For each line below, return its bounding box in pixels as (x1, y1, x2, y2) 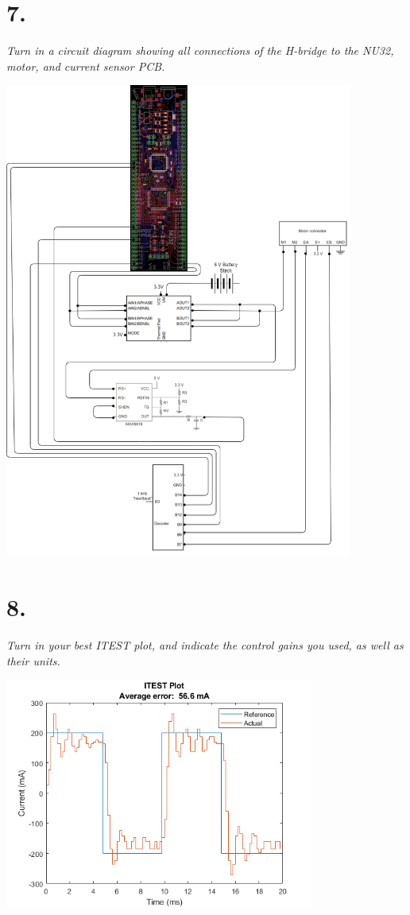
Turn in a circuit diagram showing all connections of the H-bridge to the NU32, (6, 42, 394, 59)
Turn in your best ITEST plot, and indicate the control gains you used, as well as (6, 637, 404, 653)
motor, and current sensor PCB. (6, 57, 165, 74)
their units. (6, 652, 60, 669)
